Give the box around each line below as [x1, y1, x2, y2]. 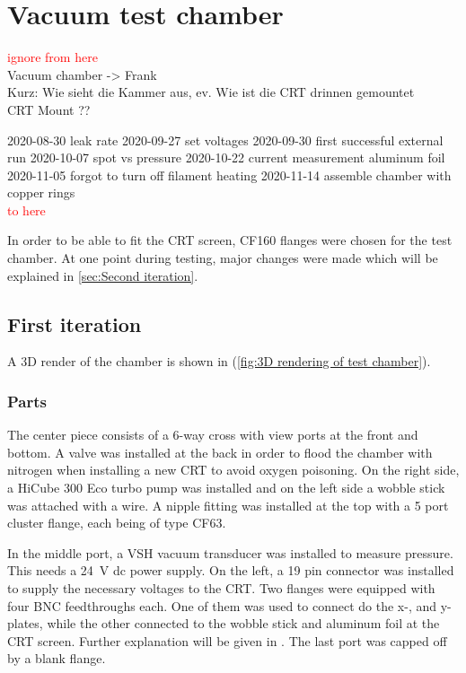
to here [7, 200, 46, 219]
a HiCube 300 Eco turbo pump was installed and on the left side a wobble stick [7, 478, 445, 497]
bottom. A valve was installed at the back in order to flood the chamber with [7, 442, 433, 461]
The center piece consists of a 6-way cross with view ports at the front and [7, 425, 418, 444]
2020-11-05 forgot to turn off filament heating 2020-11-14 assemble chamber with [7, 165, 452, 184]
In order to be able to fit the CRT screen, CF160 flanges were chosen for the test [7, 231, 453, 249]
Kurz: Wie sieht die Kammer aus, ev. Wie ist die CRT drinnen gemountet [7, 83, 415, 101]
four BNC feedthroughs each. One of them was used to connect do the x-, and [7, 596, 437, 615]
